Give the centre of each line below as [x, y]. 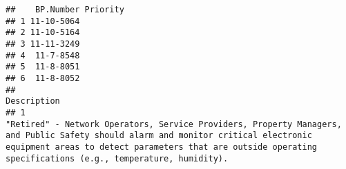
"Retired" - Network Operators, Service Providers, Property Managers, [174, 124]
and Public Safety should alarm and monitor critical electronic [159, 136]
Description [33, 101]
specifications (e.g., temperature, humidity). [117, 158]
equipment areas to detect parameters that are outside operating [162, 147]
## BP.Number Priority [65, 10]
